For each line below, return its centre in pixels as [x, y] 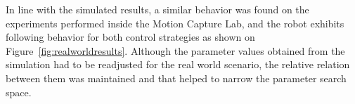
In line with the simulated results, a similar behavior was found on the [157, 9]
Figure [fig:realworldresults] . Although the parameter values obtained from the [175, 50]
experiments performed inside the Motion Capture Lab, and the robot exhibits [175, 23]
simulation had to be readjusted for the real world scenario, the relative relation [178, 64]
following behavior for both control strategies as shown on [130, 37]
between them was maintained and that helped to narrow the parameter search [176, 78]
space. [19, 92]
